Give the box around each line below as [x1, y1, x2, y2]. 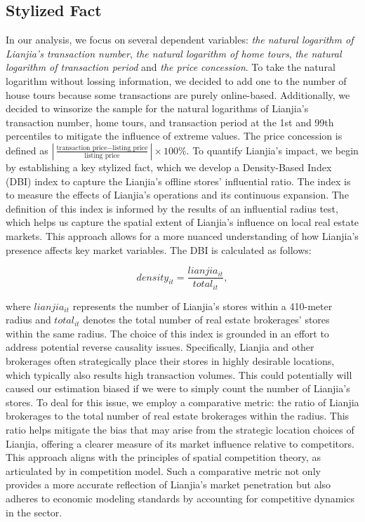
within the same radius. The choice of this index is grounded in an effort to [6, 326, 329, 340]
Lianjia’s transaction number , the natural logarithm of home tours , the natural [6, 46, 342, 60]
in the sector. [6, 504, 62, 519]
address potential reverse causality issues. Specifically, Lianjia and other [6, 340, 314, 354]
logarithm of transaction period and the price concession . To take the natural [6, 60, 336, 74]
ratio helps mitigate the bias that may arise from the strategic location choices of [6, 422, 354, 436]
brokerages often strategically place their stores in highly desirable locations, [6, 354, 335, 368]
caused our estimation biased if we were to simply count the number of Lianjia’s [6, 381, 350, 396]
